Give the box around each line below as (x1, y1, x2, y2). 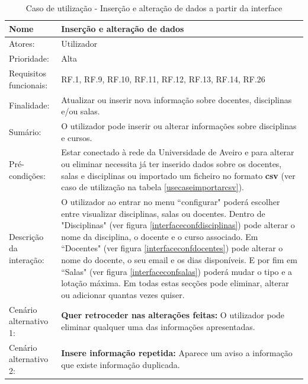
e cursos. (61, 131, 92, 143)
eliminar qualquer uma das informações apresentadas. (61, 321, 255, 333)
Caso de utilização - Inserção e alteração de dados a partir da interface (25, 2, 283, 14)
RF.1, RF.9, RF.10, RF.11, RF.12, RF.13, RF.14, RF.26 (61, 72, 265, 85)
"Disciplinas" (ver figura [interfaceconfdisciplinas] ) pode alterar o (61, 219, 295, 231)
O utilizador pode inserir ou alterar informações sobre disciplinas (61, 120, 297, 132)
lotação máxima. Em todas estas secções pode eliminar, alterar (61, 277, 289, 289)
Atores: (9, 37, 35, 50)
